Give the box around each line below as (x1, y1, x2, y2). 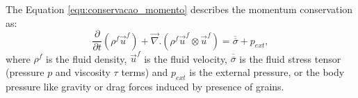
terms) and (121, 64, 168, 79)
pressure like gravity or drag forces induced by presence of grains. (6, 79, 284, 93)
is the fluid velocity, (144, 51, 228, 66)
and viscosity (55, 64, 111, 79)
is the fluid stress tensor (239, 51, 341, 66)
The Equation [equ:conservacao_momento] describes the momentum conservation (6, 2, 353, 16)
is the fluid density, (45, 51, 127, 66)
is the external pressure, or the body (189, 64, 345, 79)
